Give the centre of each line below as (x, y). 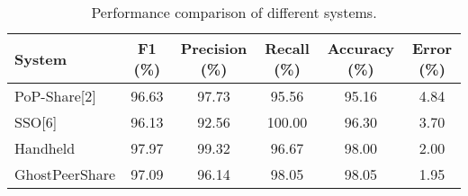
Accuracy (361, 48)
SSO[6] (36, 122)
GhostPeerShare (65, 174)
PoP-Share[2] (55, 96)
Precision (214, 48)
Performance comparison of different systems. (234, 12)
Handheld (45, 148)
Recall (287, 48)
